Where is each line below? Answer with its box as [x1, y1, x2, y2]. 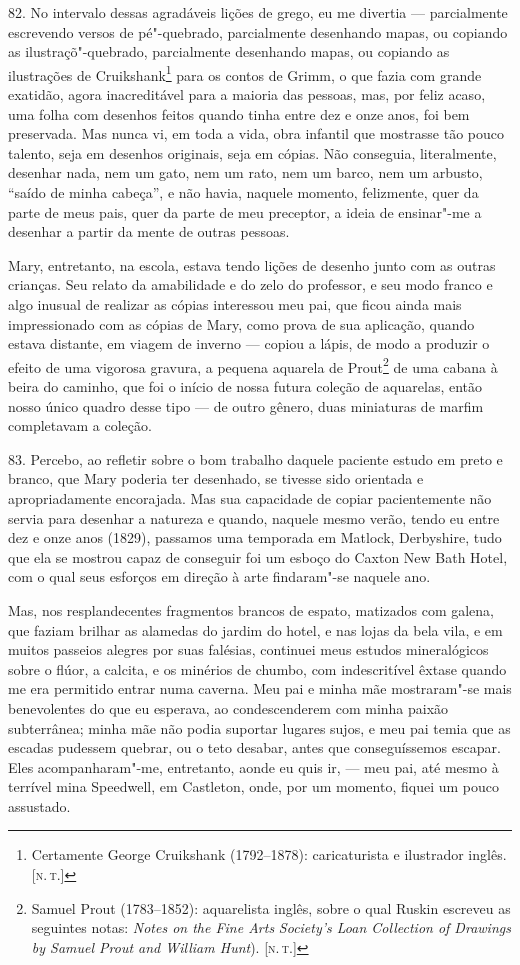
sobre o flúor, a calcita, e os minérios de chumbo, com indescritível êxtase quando [8, 658, 507, 679]
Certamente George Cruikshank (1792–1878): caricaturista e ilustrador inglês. [31, 844, 507, 865]
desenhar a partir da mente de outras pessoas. [8, 221, 290, 242]
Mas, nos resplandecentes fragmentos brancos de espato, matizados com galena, [8, 599, 495, 620]
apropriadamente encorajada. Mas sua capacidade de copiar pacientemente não [8, 487, 492, 508]
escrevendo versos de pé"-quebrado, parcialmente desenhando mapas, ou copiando [8, 21, 508, 42]
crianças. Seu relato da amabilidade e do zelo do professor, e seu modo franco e [8, 274, 493, 295]
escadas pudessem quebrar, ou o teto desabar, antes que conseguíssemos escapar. [8, 737, 501, 758]
